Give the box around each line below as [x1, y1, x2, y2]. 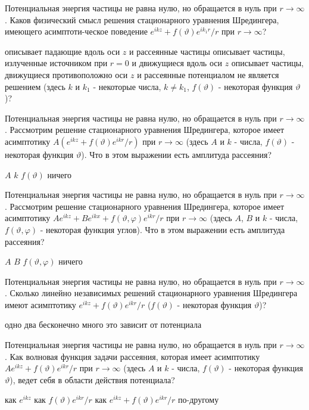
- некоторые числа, [93, 80, 161, 92]
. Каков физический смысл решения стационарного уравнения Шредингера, [5, 13, 279, 26]
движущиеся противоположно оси [5, 68, 128, 80]
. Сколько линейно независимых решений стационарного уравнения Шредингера [5, 287, 298, 299]
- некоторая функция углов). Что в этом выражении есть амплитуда [40, 223, 285, 235]
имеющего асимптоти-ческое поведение [5, 25, 148, 38]
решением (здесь [5, 80, 65, 92]
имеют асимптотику [5, 298, 76, 310]
